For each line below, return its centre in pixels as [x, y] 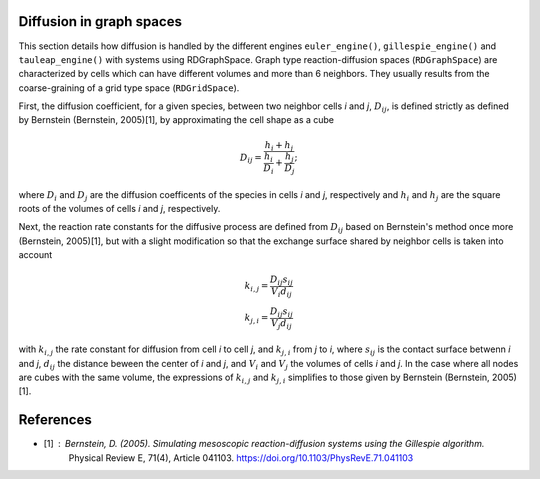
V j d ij [281, 324]
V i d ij [281, 292]
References [55, 420]
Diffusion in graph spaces [100, 21]
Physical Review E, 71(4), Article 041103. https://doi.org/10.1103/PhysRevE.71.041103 [241, 457]
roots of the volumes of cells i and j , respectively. [119, 209]
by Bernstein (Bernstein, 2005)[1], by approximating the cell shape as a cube [176, 120]
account [35, 255]
